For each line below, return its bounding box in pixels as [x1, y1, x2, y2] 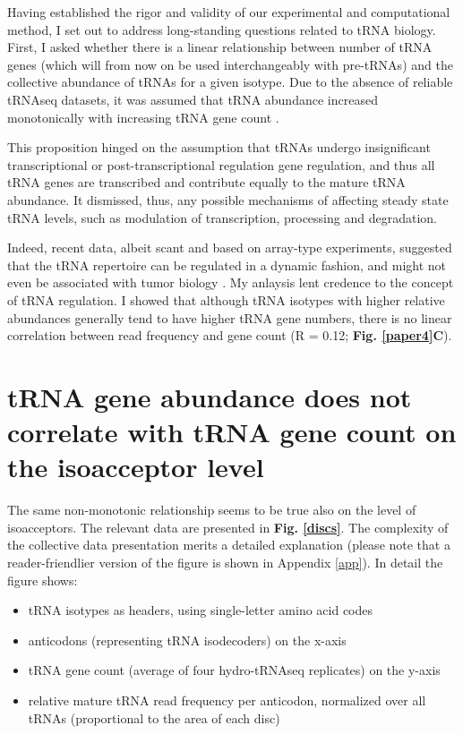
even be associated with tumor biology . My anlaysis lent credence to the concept [7, 273, 454, 292]
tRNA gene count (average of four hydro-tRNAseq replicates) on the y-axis [28, 661, 441, 679]
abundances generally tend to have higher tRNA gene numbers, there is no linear [7, 308, 452, 327]
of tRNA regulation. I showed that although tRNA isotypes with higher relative [7, 290, 445, 309]
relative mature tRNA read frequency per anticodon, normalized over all [28, 690, 426, 709]
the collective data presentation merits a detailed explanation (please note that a [7, 535, 450, 554]
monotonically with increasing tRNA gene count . [7, 107, 279, 126]
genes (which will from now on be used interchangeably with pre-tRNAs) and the [7, 55, 453, 73]
